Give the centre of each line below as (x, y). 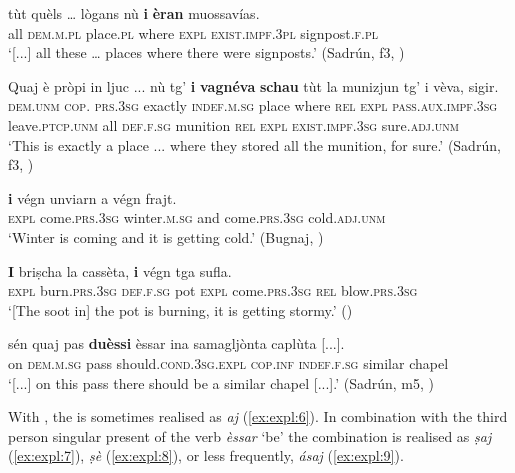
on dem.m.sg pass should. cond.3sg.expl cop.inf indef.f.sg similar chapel (228, 362)
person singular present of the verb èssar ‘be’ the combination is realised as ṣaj (250, 435)
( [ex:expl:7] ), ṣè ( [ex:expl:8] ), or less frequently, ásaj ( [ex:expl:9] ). (206, 455)
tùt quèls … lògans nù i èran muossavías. (134, 13)
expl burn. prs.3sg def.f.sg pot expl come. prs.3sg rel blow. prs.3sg (213, 290)
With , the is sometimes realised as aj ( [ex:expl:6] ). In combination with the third (258, 416)
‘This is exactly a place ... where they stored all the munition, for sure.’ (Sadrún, (254, 144)
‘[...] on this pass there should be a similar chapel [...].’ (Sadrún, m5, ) (221, 382)
